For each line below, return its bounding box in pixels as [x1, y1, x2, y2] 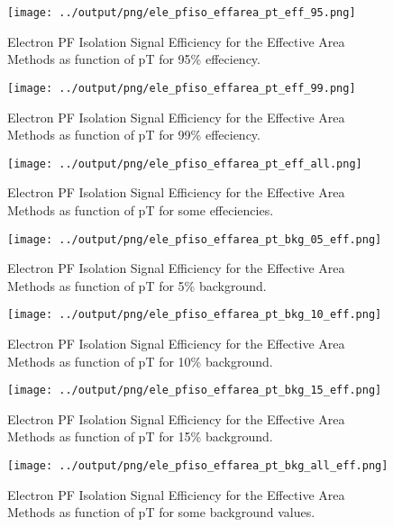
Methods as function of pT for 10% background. [7, 351, 273, 370]
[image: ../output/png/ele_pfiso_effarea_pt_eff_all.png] [7, 157, 362, 170]
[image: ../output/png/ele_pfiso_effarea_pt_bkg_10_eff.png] [7, 308, 382, 322]
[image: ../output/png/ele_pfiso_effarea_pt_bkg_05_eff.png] [7, 232, 382, 246]
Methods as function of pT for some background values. [7, 503, 315, 522]
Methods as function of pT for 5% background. [7, 276, 267, 295]
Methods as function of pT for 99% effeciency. [7, 125, 260, 144]
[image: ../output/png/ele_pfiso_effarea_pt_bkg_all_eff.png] [7, 459, 388, 473]
